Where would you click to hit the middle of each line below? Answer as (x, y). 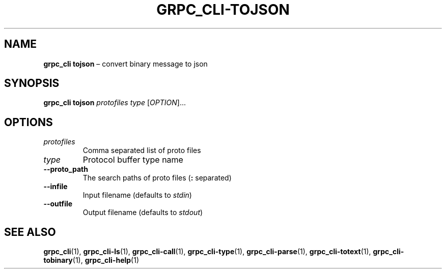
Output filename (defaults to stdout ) (143, 213)
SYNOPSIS (32, 83)
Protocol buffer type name (133, 160)
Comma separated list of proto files (142, 150)
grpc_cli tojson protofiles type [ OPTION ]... (115, 103)
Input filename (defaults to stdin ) (137, 195)
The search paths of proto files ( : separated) (157, 178)
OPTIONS (29, 122)
